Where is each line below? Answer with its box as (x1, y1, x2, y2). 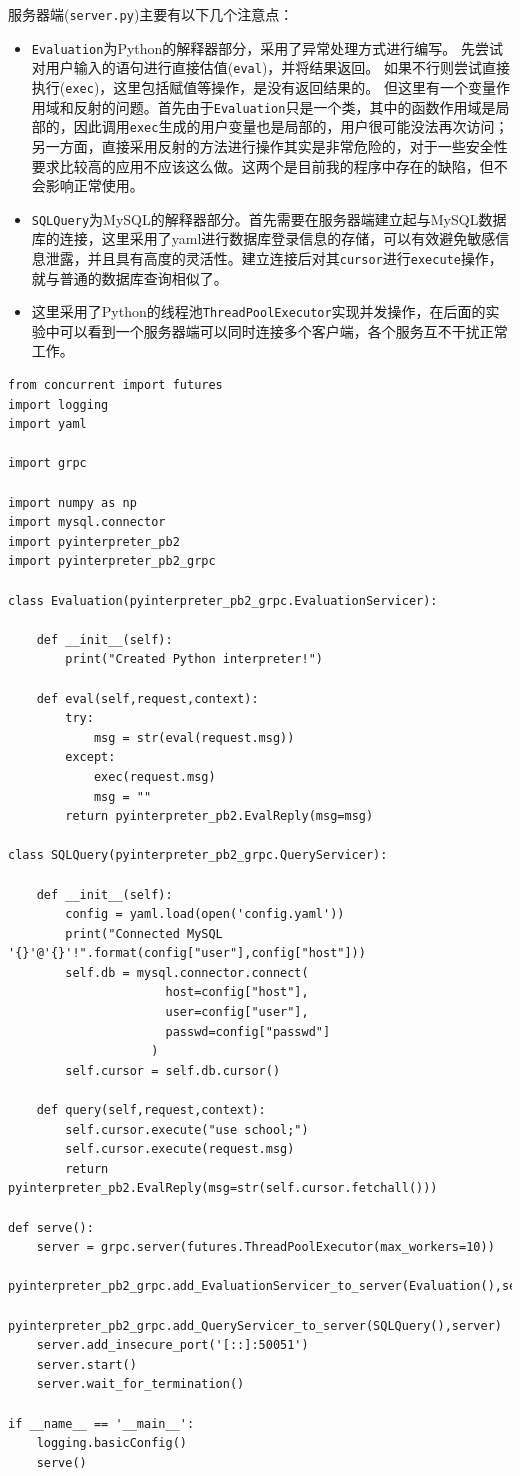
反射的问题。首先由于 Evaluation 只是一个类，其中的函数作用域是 (73, 96, 496, 117)
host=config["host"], (165, 985, 309, 1000)
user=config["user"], (165, 1005, 309, 1020)
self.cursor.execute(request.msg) (65, 1142, 295, 1157)
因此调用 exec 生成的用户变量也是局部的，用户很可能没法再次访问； (73, 116, 509, 137)
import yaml (8, 417, 87, 432)
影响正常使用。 (45, 175, 144, 196)
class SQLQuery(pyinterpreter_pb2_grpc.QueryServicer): (8, 848, 388, 863)
